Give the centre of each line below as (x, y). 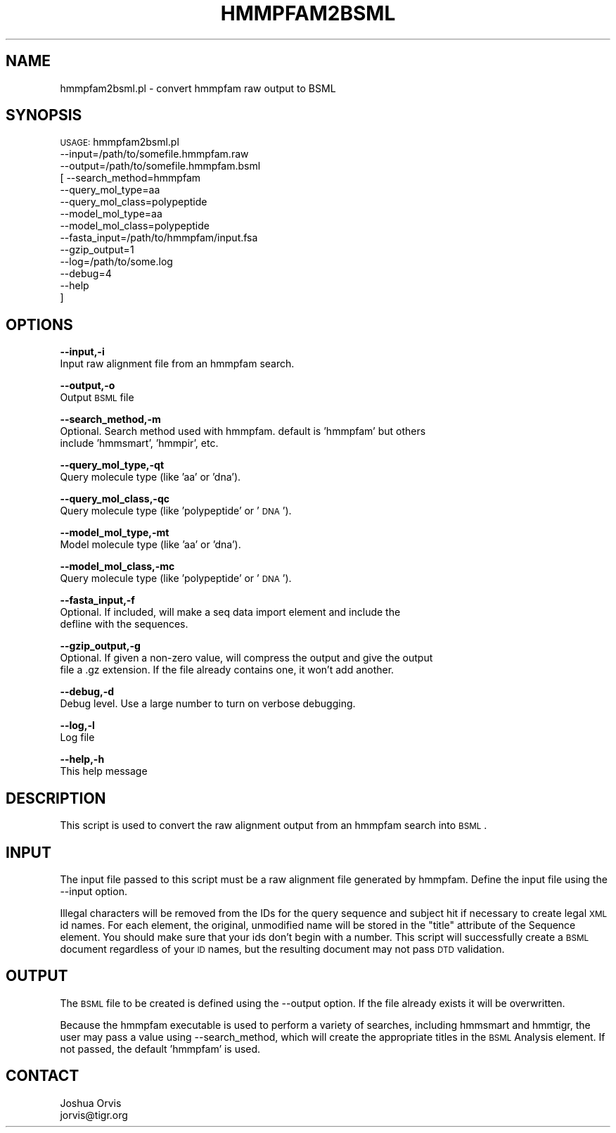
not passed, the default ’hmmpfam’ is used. (160, 1049)
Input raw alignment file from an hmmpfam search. (177, 364)
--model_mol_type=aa (111, 214)
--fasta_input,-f (97, 600)
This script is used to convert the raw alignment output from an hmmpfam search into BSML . (274, 825)
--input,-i (82, 352)
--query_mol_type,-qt (112, 465)
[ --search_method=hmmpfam (130, 178)
